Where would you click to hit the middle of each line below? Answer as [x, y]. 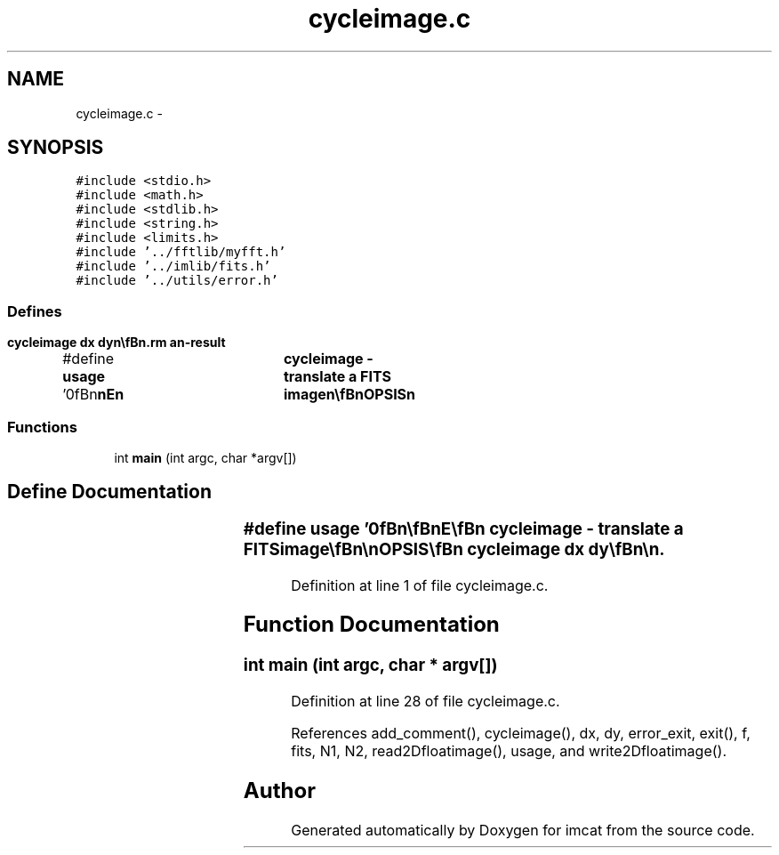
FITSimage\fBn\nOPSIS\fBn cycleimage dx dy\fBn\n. [454, 549]
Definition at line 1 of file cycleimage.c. [420, 585]
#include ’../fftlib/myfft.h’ [181, 252]
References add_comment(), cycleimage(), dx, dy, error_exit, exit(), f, [521, 734]
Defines [35, 311]
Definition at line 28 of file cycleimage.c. [426, 702]
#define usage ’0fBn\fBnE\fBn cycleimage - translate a [463, 528]
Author [279, 790]
